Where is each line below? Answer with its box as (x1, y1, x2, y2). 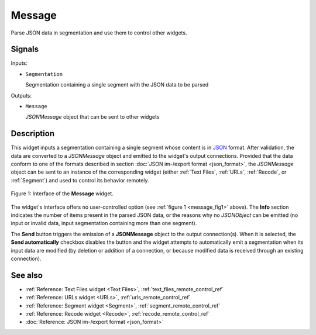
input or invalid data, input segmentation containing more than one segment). (11, 220, 197, 227)
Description (11, 129, 55, 139)
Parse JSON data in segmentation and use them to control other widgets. (11, 29, 187, 36)
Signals (11, 44, 39, 54)
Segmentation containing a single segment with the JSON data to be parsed (25, 81, 209, 88)
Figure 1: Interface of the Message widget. (11, 190, 114, 197)
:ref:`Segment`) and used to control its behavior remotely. (11, 177, 149, 184)
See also (11, 270, 43, 280)
